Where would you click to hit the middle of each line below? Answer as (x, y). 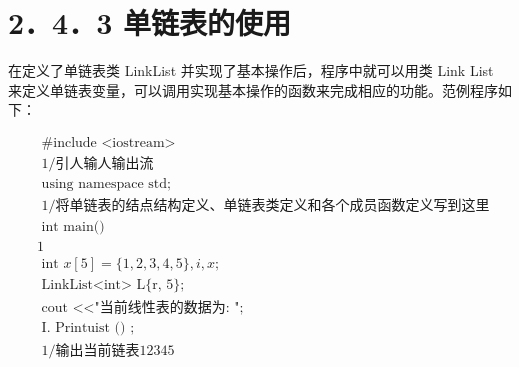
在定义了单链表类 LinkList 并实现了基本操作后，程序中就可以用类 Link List (251, 70)
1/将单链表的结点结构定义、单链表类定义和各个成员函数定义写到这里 (265, 206)
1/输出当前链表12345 (108, 351)
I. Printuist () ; (88, 328)
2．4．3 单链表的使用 (150, 22)
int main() (73, 227)
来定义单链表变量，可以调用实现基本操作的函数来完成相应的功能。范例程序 (253, 89)
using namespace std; (106, 183)
